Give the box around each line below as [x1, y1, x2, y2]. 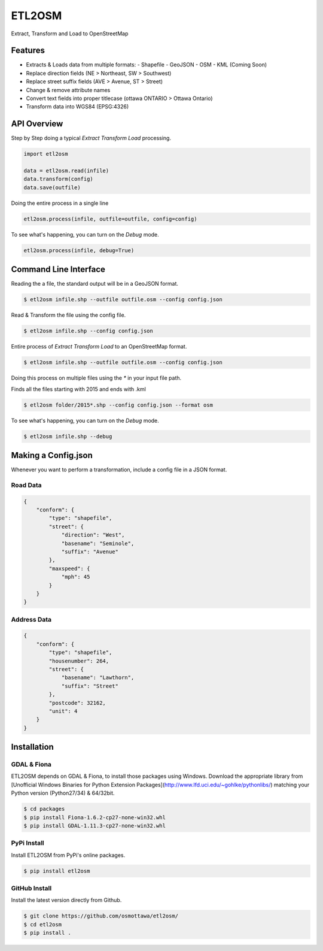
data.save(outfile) [23, 184, 81, 191]
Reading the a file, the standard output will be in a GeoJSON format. [11, 280, 179, 287]
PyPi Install [11, 839, 44, 847]
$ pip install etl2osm [23, 867, 90, 874]
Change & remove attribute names [26, 86, 111, 93]
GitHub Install [11, 884, 52, 892]
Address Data [11, 615, 52, 623]
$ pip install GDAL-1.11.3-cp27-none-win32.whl [23, 822, 166, 829]
